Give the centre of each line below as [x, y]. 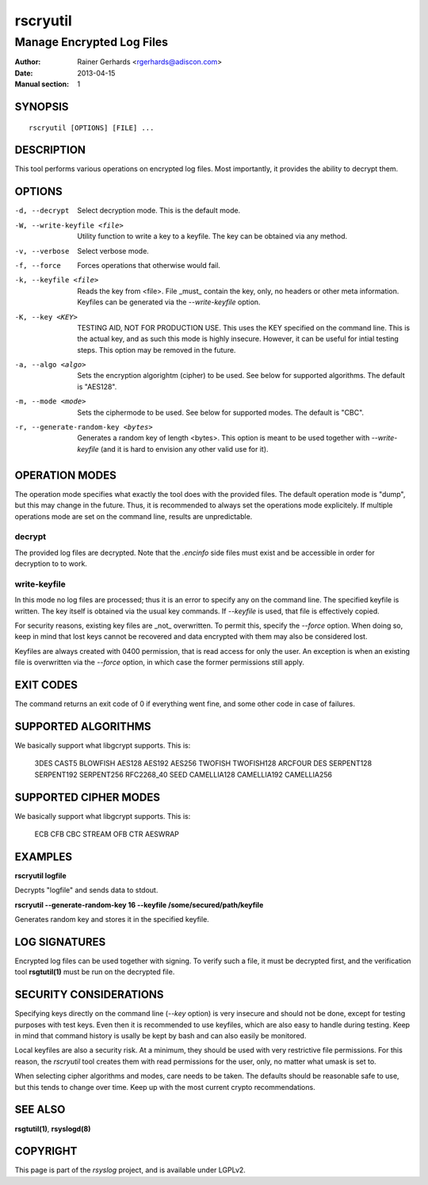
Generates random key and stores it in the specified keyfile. [112, 919]
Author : [28, 62]
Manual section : [42, 84]
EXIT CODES [46, 684]
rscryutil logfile [40, 875]
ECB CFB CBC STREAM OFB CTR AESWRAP [107, 834]
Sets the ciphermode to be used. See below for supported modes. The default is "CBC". [221, 412]
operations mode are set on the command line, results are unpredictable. [134, 516]
